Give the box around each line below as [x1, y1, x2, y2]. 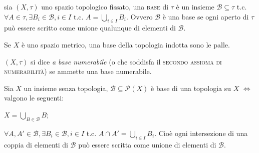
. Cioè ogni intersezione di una [154, 127, 248, 138]
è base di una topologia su [151, 82, 231, 93]
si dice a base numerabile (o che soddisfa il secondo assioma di [31, 56, 222, 66]
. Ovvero [126, 11, 153, 21]
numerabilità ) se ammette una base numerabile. [4, 66, 152, 76]
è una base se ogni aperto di [162, 11, 249, 21]
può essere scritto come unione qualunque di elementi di [4, 22, 176, 33]
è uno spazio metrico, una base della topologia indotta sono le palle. [21, 39, 230, 49]
